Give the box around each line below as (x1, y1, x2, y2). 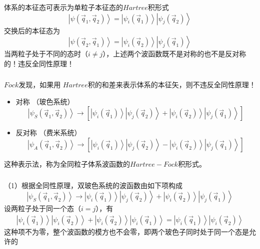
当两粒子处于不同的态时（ (4, 48, 88, 59)
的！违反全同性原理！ (4, 58, 74, 68)
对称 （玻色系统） (15, 96, 74, 106)
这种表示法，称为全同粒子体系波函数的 (4, 159, 130, 169)
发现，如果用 (18, 79, 61, 90)
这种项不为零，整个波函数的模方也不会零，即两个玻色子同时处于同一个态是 (4, 226, 249, 237)
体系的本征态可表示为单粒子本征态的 (4, 1, 123, 12)
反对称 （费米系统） (15, 127, 81, 138)
